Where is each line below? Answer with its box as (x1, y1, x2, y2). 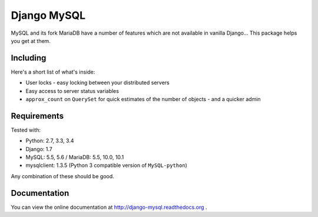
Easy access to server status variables (25, 87, 119, 94)
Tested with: (11, 126, 41, 133)
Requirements (11, 111, 64, 121)
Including (11, 53, 47, 63)
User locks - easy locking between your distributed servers (25, 79, 170, 86)
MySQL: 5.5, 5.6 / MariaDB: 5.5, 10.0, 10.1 (25, 153, 124, 161)
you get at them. (11, 37, 51, 44)
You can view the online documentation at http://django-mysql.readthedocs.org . (11, 203, 207, 211)
